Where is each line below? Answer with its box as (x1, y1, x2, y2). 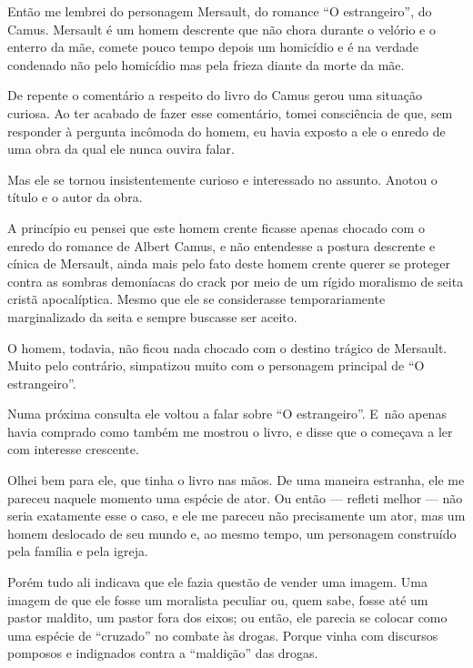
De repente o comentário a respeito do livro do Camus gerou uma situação (7, 86, 422, 105)
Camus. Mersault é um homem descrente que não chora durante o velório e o (7, 19, 436, 38)
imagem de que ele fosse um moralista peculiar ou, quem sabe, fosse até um (7, 590, 428, 609)
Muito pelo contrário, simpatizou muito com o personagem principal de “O (7, 356, 425, 375)
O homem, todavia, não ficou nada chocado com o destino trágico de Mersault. (7, 338, 448, 357)
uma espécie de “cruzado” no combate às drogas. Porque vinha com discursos (7, 625, 438, 644)
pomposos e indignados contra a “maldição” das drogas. (7, 643, 318, 663)
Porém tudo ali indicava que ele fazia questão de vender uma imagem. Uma (7, 572, 428, 592)
